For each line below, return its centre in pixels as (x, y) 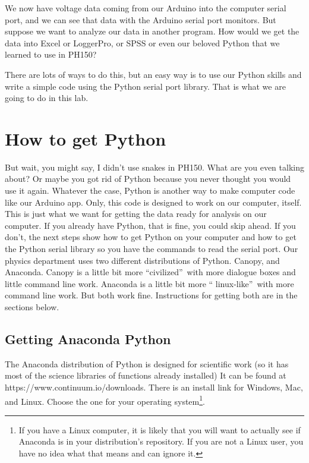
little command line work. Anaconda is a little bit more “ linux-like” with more (149, 283)
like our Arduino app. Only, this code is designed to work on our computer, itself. (153, 202)
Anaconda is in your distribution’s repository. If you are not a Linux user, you (161, 441)
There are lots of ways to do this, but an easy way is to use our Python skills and (153, 74)
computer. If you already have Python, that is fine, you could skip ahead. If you (150, 225)
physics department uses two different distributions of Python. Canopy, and (142, 260)
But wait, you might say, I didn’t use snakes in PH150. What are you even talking (154, 167)
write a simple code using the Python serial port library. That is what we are (145, 86)
